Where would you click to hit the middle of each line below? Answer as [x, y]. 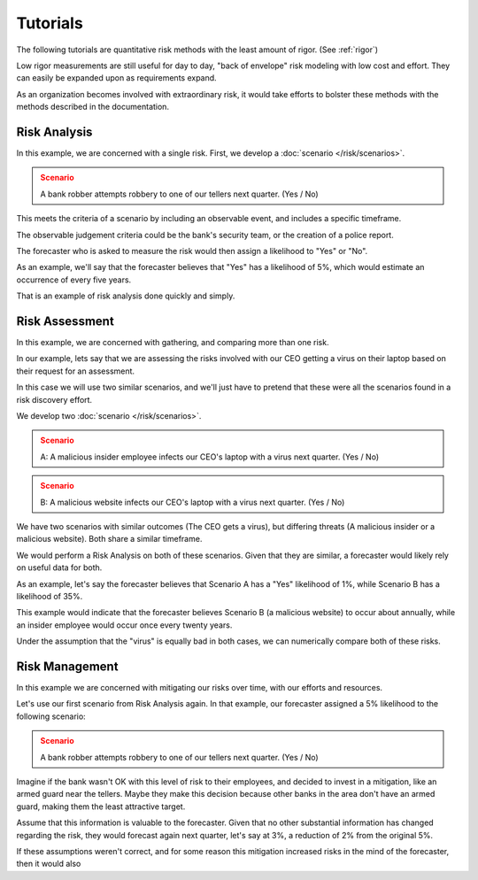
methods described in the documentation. [93, 107]
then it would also [49, 864]
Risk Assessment [65, 321]
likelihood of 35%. [50, 596]
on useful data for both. [59, 567]
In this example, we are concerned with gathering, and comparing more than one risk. [173, 343]
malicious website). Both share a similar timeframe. [109, 539]
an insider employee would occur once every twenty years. [124, 625]
